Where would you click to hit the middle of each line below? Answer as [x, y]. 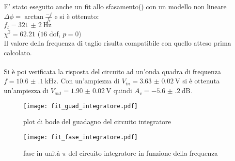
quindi [123, 90]
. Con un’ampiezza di [88, 81]
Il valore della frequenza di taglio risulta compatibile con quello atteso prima [117, 43]
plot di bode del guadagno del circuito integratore [97, 121]
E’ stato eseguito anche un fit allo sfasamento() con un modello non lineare [115, 6]
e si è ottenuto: [77, 16]
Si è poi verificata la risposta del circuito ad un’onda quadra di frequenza [113, 71]
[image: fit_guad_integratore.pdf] [81, 106]
